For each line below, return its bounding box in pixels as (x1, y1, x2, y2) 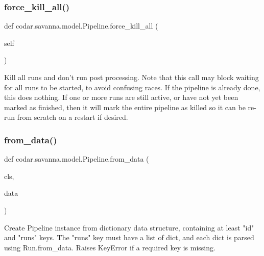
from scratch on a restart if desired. (17, 112, 128, 122)
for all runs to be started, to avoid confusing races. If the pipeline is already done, (4, 82, 260, 92)
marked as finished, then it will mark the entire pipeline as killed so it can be (4, 101, 246, 112)
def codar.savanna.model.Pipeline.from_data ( (4, 153, 149, 164)
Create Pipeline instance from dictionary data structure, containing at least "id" (4, 222, 254, 233)
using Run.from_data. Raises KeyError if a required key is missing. (4, 242, 215, 252)
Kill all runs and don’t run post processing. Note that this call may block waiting (4, 72, 259, 82)
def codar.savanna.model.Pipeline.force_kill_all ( (4, 20, 158, 31)
